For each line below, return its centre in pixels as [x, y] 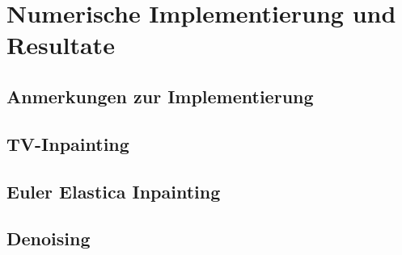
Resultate [61, 45]
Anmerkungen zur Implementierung [160, 96]
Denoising [49, 238]
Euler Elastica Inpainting [114, 191]
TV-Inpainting [68, 143]
